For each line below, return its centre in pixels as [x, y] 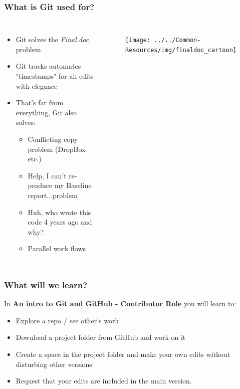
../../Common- [177, 40]
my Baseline [73, 185]
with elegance [37, 85]
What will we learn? [46, 284]
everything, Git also [46, 112]
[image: [138, 40]
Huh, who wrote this [59, 212]
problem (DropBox [57, 149]
